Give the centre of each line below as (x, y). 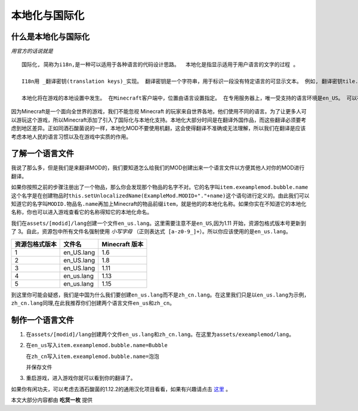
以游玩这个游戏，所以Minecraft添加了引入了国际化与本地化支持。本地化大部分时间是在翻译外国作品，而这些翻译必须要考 (159, 120)
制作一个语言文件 (42, 320)
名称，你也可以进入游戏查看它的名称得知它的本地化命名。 (81, 212)
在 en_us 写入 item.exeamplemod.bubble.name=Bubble (97, 345)
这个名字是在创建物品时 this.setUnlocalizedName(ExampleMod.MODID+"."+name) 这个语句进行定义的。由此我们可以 (160, 195)
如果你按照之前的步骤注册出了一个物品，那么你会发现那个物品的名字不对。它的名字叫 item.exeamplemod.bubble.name (160, 187)
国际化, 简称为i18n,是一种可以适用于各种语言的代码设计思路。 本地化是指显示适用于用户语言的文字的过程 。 (160, 65)
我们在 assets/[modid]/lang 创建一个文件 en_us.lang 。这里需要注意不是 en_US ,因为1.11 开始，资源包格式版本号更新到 (159, 223)
